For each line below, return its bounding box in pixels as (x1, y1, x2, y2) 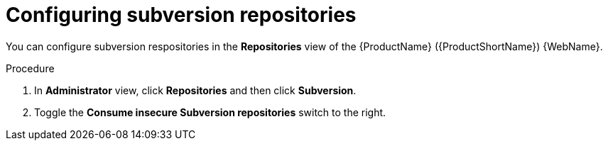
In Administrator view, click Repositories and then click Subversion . (34, 84, 357, 96)
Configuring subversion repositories (6, 3, 357, 27)
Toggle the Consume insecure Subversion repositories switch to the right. (34, 106, 386, 118)
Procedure (6, 62, 55, 74)
